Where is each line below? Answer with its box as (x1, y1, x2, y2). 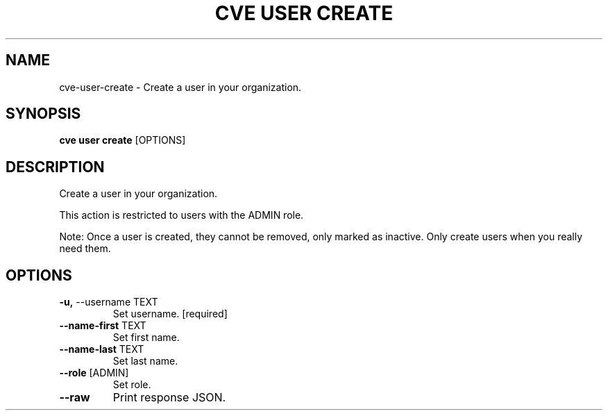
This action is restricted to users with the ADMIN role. (59, 209, 304, 222)
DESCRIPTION (6, 158, 105, 176)
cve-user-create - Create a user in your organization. (59, 81, 302, 93)
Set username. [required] (112, 308, 228, 320)
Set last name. (112, 355, 178, 367)
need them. (59, 242, 111, 255)
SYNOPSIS (6, 105, 81, 123)
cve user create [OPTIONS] (59, 134, 186, 147)
